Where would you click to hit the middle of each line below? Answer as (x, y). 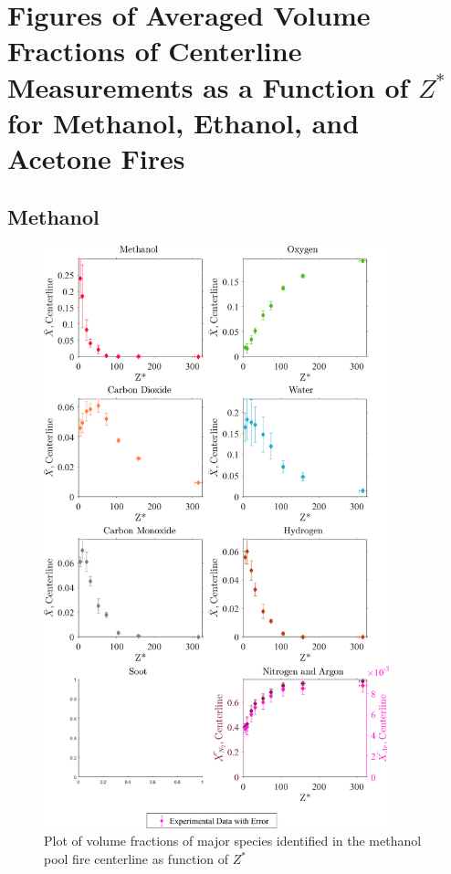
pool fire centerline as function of (136, 859)
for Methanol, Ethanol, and (184, 122)
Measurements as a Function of (208, 86)
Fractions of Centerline (155, 51)
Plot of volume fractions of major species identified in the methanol (233, 841)
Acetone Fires (96, 158)
